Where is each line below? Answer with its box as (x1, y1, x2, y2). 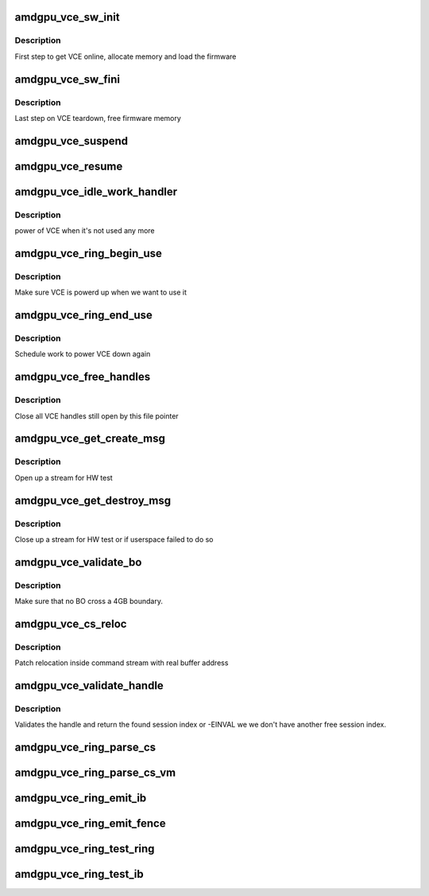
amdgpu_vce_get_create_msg (14, 432, 166, 446)
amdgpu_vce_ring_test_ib (14, 867, 144, 881)
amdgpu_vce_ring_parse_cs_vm (14, 766, 176, 780)
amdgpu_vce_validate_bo (14, 555, 142, 569)
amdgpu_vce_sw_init (14, 10, 120, 24)
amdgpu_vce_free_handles (14, 370, 151, 384)
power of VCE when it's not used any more (14, 226, 155, 236)
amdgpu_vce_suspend (14, 134, 129, 147)
